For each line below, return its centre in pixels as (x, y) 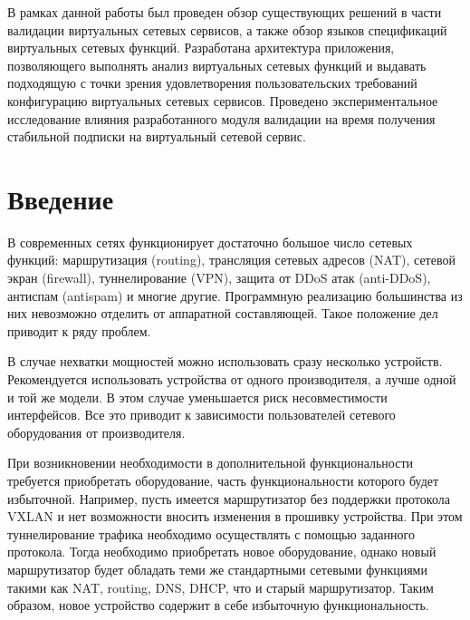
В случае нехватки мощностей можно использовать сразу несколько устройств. (225, 361)
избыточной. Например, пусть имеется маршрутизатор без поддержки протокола (229, 498)
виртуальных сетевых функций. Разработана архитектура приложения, (201, 48)
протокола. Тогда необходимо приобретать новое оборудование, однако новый (222, 552)
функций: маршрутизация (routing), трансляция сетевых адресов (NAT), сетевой (231, 260)
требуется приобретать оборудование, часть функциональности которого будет (223, 480)
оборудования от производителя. (96, 432)
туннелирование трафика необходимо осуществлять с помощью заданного (211, 533)
